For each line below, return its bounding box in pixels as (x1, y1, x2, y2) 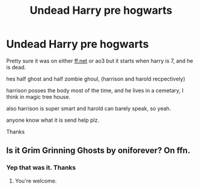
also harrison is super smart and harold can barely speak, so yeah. (6, 104, 171, 112)
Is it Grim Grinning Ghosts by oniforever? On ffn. (6, 145, 191, 156)
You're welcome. (14, 177, 57, 184)
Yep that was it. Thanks (6, 163, 76, 172)
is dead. (6, 64, 26, 71)
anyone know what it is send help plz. (6, 116, 99, 124)
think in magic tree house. (6, 93, 71, 100)
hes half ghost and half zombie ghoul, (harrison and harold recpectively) (6, 75, 185, 82)
